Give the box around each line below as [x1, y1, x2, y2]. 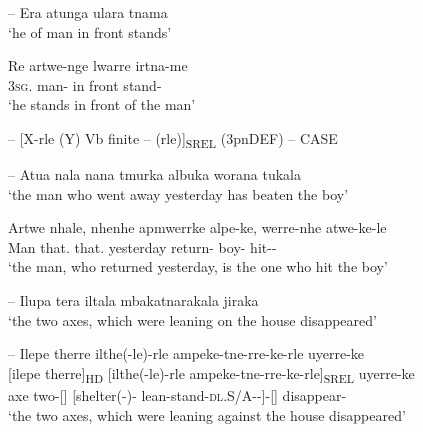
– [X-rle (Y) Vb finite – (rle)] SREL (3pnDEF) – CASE [8, 127, 338, 151]
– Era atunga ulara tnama [8, 2, 168, 22]
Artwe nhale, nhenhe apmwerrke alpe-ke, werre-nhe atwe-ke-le [8, 217, 387, 238]
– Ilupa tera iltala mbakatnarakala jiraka [8, 290, 259, 311]
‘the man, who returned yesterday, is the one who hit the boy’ [8, 256, 388, 277]
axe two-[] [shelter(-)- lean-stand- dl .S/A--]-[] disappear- [8, 384, 347, 405]
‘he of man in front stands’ [8, 21, 172, 42]
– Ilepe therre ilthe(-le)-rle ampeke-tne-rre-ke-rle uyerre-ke [8, 343, 365, 364]
